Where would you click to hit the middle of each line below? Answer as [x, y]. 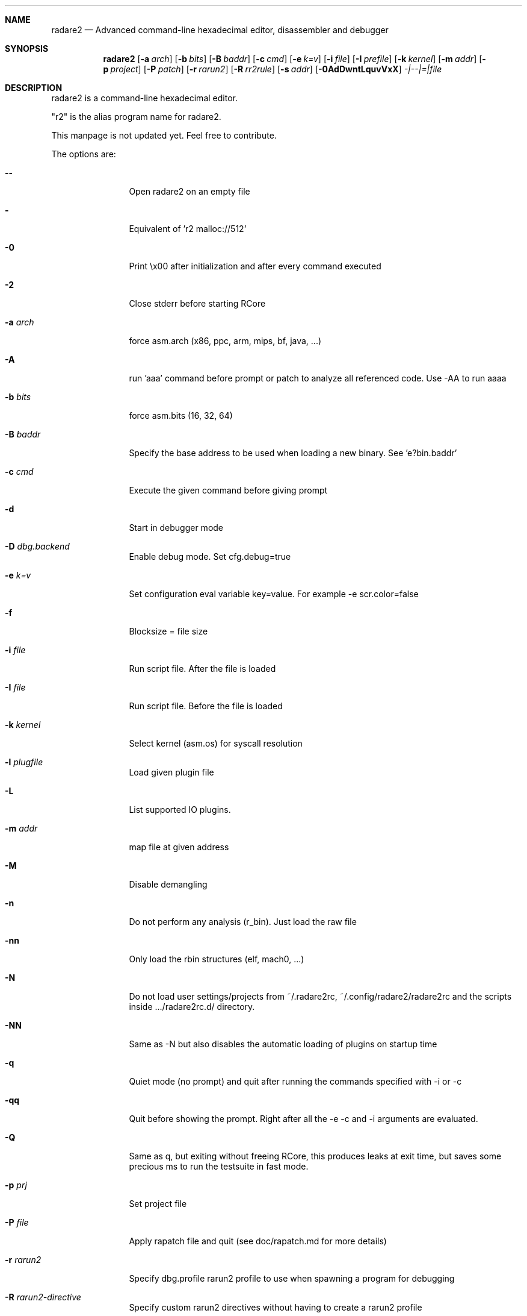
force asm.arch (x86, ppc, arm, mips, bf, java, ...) [225, 341]
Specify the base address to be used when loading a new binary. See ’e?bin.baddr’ [293, 453]
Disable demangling [168, 884]
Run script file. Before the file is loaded [206, 706]
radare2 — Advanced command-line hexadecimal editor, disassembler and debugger [220, 30]
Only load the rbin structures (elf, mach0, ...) [217, 959]
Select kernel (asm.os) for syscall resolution [216, 743]
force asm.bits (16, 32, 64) [181, 415]
